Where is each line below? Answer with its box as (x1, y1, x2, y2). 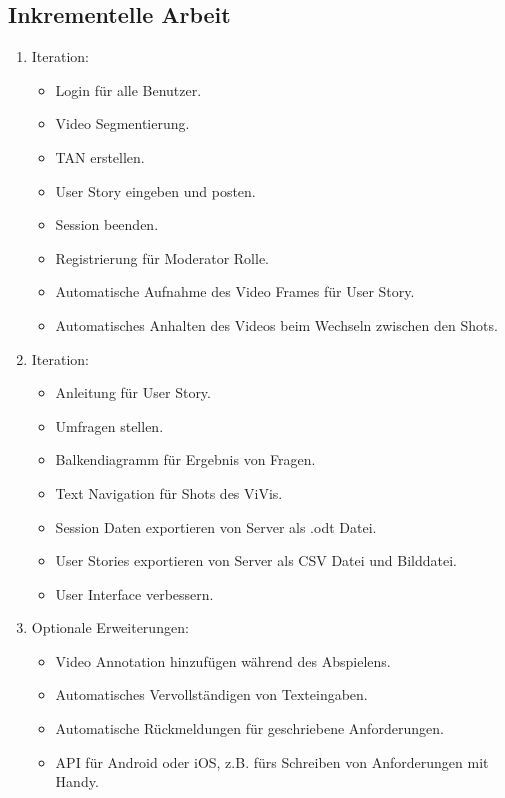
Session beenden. (55, 214, 159, 235)
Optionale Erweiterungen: (31, 617, 189, 638)
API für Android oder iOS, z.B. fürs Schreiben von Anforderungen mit (55, 751, 489, 772)
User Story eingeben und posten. (55, 180, 256, 201)
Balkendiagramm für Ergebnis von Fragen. (55, 449, 316, 470)
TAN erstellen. (55, 146, 145, 167)
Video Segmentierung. (55, 113, 190, 134)
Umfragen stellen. (55, 415, 164, 436)
